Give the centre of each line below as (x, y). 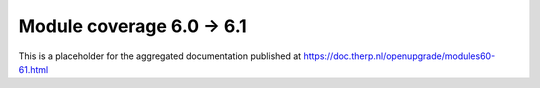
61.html (33, 69)
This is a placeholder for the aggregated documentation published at (160, 56)
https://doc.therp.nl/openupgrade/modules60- (399, 56)
